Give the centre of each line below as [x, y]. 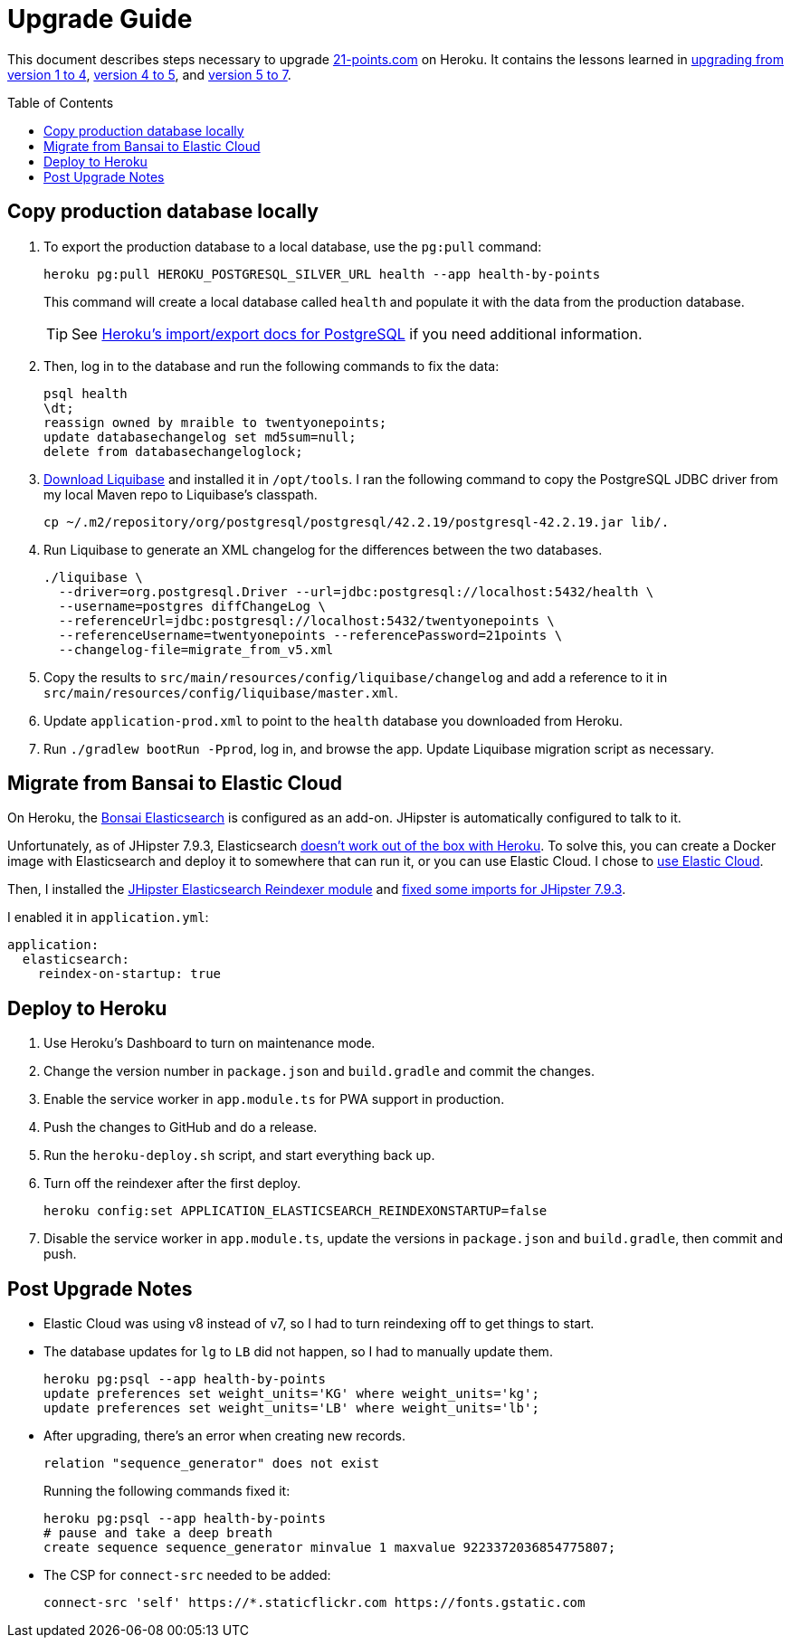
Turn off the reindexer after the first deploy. [172, 1184]
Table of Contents [61, 102]
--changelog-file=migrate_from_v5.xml [196, 649]
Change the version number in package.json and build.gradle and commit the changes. [319, 1071]
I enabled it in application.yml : [108, 918]
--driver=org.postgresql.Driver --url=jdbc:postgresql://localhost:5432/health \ [356, 591]
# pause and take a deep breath [158, 1533]
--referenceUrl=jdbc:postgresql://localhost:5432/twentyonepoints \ [306, 620]
